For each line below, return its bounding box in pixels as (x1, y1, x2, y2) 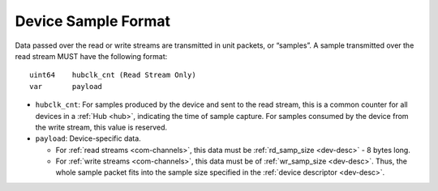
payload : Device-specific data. (35, 134, 141, 143)
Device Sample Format (15, 12, 170, 30)
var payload (29, 82, 103, 91)
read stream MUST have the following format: (15, 51, 168, 61)
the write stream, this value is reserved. (35, 122, 168, 132)
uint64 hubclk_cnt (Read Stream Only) (29, 70, 196, 80)
